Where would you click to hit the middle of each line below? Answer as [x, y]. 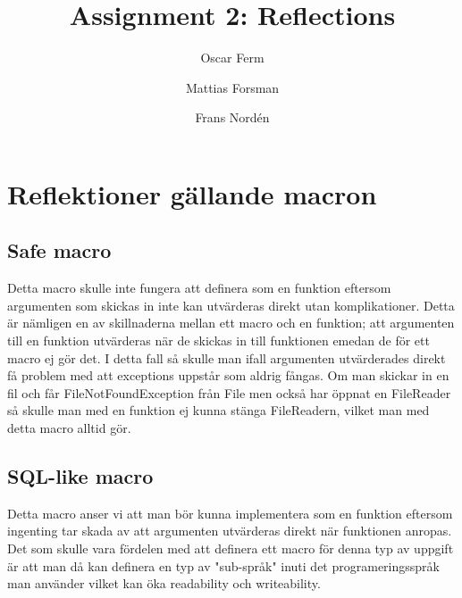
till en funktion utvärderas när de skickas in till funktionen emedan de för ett [218, 341]
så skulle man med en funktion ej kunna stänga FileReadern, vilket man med [218, 410]
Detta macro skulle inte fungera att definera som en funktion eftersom [199, 288]
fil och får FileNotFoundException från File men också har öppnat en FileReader [229, 392]
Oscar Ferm [232, 58]
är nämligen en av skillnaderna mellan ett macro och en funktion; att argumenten [231, 323]
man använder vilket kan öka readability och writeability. [164, 583]
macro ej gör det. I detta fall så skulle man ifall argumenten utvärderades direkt [227, 357]
